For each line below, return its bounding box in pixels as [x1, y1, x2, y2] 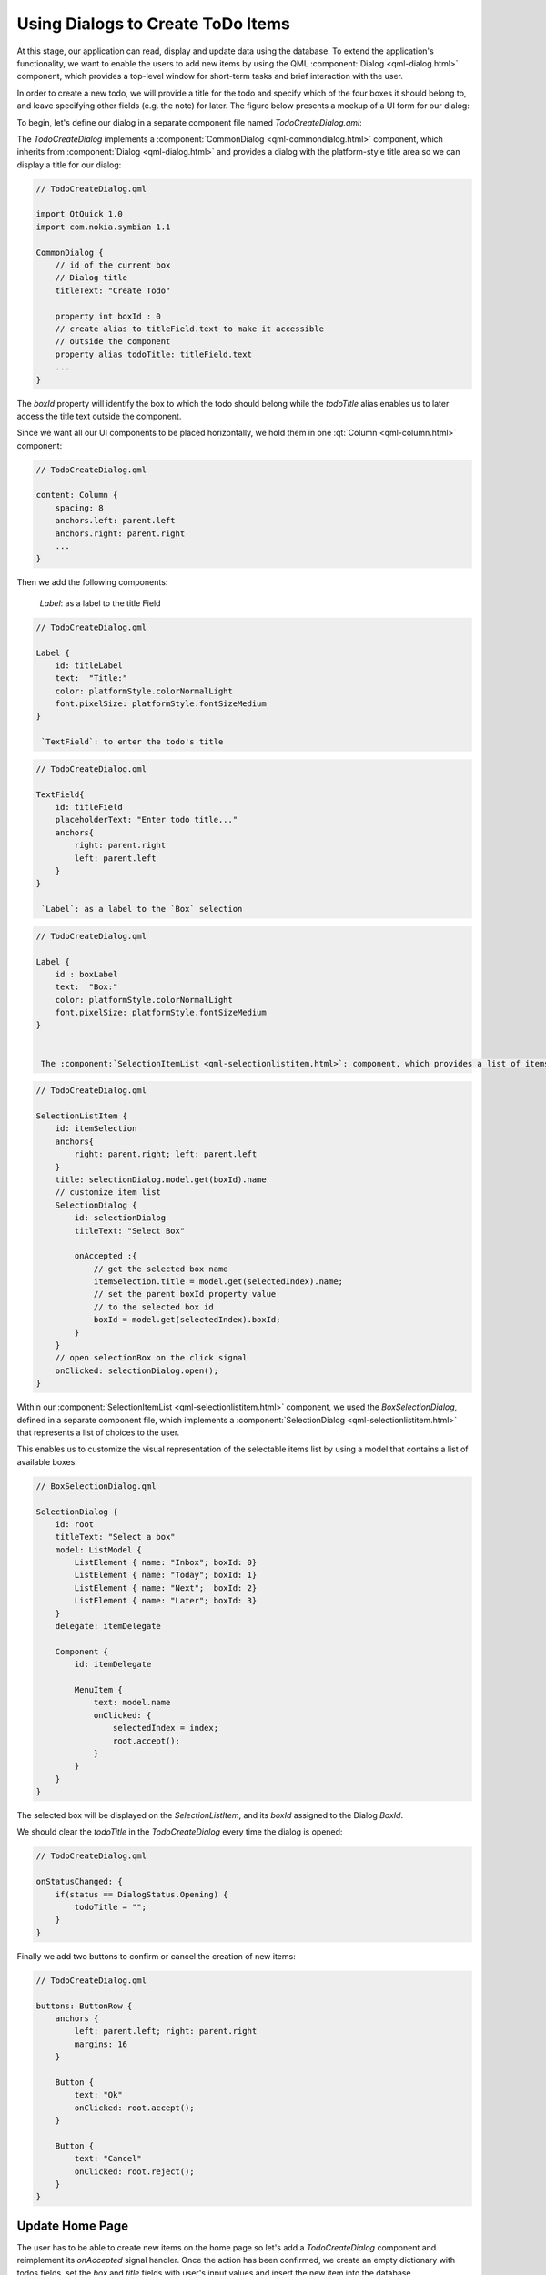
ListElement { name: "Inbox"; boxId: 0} [74, 1557, 258, 1568]
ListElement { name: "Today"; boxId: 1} [74, 1570, 258, 1581]
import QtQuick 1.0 [35, 209, 123, 219]
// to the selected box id [93, 1301, 214, 1312]
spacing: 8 [55, 502, 104, 513]
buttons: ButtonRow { [35, 2000, 133, 2011]
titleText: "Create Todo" [55, 285, 171, 296]
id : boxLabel [55, 969, 118, 979]
